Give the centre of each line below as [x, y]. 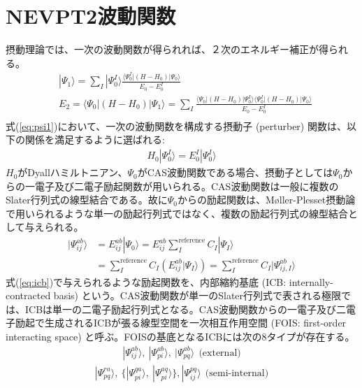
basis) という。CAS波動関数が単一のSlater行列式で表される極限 [197, 295]
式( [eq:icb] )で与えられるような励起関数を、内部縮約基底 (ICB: [146, 281]
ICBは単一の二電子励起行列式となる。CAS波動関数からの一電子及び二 [186, 309]
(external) [220, 353]
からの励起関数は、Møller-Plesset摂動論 [266, 200]
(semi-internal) [237, 373]
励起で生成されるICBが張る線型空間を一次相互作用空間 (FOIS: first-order [181, 323]
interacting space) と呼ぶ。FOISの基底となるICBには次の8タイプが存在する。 [180, 336]
